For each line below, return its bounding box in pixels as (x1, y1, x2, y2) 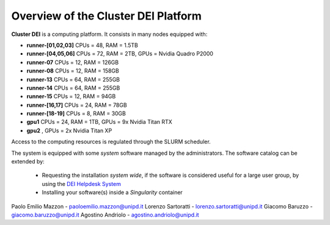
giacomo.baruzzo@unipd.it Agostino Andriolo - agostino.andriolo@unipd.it (11, 211, 199, 218)
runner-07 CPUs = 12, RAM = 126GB (26, 59, 119, 66)
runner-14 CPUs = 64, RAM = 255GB (26, 84, 120, 91)
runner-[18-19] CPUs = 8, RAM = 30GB (26, 110, 127, 117)
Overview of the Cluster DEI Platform (11, 9, 202, 23)
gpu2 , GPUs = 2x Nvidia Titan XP (26, 127, 112, 134)
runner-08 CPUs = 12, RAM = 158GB (26, 67, 119, 74)
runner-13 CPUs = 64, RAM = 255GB (26, 76, 120, 83)
